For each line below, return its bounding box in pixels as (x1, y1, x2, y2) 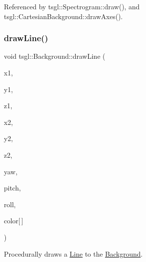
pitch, (4, 183, 21, 193)
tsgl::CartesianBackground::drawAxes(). (4, 11, 123, 21)
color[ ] (4, 215, 23, 226)
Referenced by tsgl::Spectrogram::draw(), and (4, 1, 140, 11)
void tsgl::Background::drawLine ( (4, 51, 105, 61)
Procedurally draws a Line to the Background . (4, 248, 143, 259)
